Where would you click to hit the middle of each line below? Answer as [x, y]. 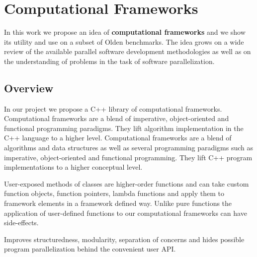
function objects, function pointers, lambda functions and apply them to [114, 193]
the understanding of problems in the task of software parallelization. [109, 61]
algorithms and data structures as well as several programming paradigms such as [129, 148]
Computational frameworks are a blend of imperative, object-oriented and [117, 118]
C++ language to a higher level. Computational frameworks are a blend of [118, 138]
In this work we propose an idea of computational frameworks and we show [125, 32]
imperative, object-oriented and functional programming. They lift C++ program [128, 157]
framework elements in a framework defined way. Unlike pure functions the [118, 203]
